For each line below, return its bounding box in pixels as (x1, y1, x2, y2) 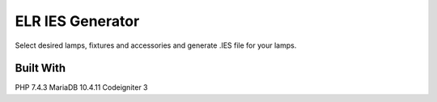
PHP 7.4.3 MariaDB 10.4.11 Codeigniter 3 (15, 83, 148, 92)
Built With (15, 62, 66, 75)
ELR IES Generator (15, 12, 140, 30)
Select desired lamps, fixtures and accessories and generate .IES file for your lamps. (15, 40, 297, 50)
